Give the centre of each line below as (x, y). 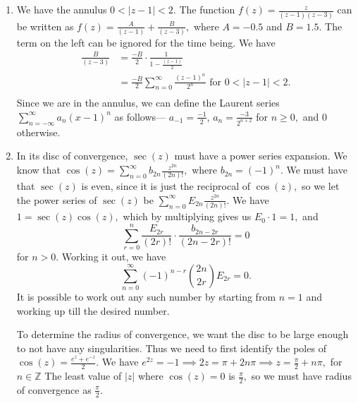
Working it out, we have (114, 256)
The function (207, 10)
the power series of (57, 199)
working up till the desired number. (93, 310)
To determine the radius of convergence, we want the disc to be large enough (183, 334)
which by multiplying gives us (187, 216)
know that (39, 170)
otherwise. (38, 132)
